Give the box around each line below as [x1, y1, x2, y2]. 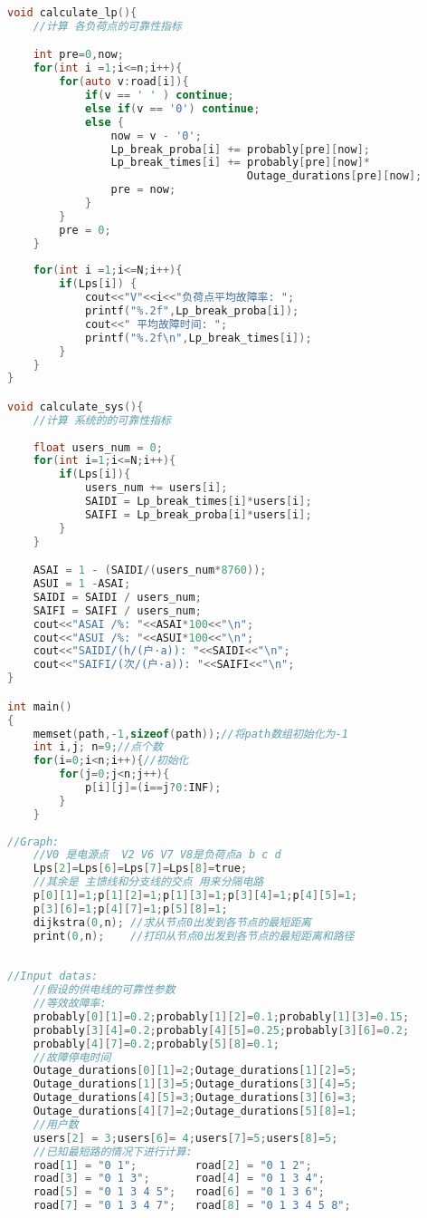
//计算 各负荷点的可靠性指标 [33, 19, 182, 33]
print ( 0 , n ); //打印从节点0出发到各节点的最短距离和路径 [33, 929, 355, 942]
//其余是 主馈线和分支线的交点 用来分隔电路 [33, 875, 264, 889]
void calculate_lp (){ [7, 6, 138, 19]
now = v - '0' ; [110, 129, 202, 142]
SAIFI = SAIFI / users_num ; [33, 604, 202, 617]
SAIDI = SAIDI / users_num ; [33, 590, 202, 604]
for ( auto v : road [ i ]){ [59, 75, 189, 89]
